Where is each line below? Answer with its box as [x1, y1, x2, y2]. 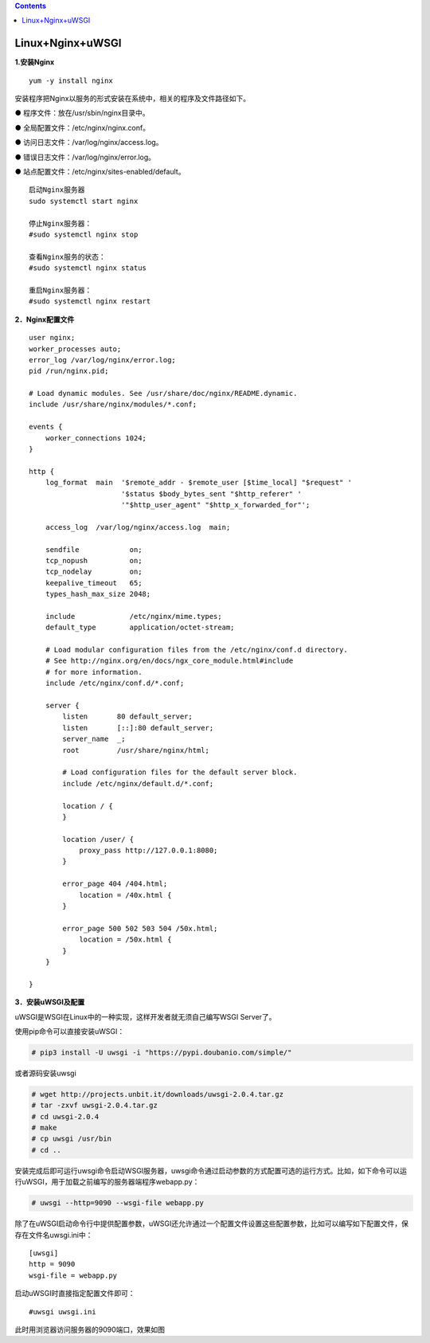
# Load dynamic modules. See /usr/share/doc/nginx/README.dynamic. [29, 389, 298, 398]
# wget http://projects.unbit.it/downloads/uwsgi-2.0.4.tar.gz [31, 1090, 284, 1098]
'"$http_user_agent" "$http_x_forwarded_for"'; [120, 500, 311, 509]
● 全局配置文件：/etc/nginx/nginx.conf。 [14, 123, 150, 132]
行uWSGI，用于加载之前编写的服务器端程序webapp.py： [14, 1177, 200, 1187]
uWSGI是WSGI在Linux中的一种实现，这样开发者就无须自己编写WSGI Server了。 [14, 1012, 276, 1021]
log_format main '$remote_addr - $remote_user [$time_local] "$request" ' [45, 478, 353, 487]
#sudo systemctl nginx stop [29, 229, 139, 239]
